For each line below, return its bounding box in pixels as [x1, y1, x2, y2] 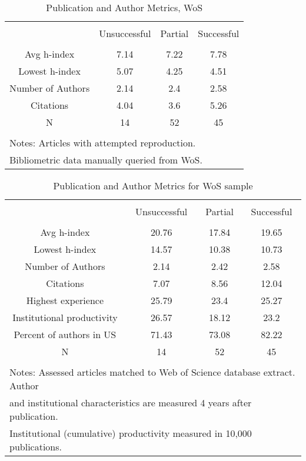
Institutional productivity [12, 310, 118, 324]
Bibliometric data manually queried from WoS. [9, 153, 202, 166]
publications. [9, 440, 62, 453]
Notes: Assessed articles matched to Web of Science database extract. [9, 365, 295, 379]
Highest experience [26, 293, 104, 307]
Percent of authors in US [14, 328, 117, 341]
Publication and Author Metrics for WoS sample [53, 179, 253, 192]
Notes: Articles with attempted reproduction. [9, 136, 196, 149]
